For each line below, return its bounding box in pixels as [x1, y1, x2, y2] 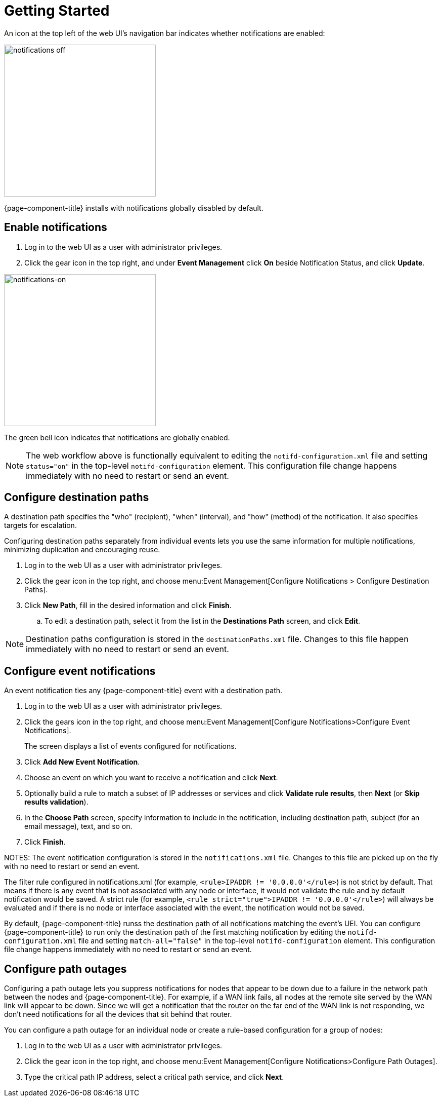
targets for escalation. [4, 521, 77, 530]
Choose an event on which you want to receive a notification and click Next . [24, 773, 278, 782]
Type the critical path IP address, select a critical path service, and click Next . [24, 1073, 284, 1082]
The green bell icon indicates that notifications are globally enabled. [4, 433, 230, 442]
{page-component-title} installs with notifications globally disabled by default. [4, 203, 263, 212]
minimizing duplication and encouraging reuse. [4, 545, 160, 554]
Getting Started [4, 2, 110, 19]
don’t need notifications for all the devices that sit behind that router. [4, 1010, 232, 1019]
